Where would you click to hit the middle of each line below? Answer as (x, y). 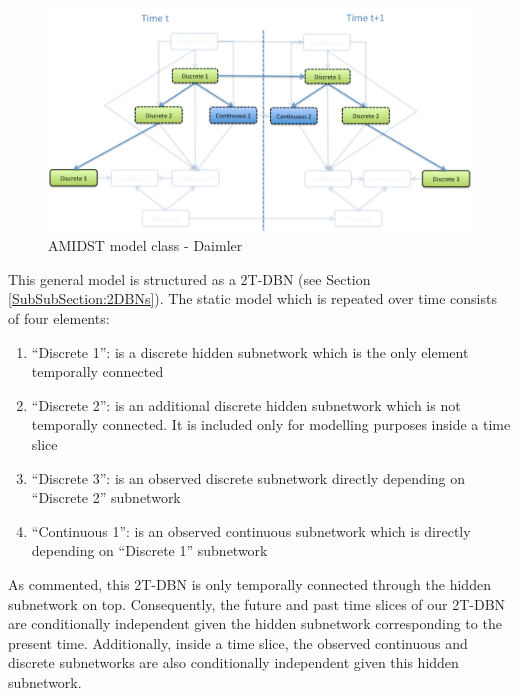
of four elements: (59, 317)
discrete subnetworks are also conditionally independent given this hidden (233, 662)
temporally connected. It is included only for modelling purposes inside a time (271, 424)
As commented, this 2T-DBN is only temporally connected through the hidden (249, 583)
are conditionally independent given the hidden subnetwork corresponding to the (255, 623)
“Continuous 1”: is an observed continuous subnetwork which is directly (251, 530)
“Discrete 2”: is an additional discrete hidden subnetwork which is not (246, 404)
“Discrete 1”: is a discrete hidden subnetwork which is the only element (250, 351)
